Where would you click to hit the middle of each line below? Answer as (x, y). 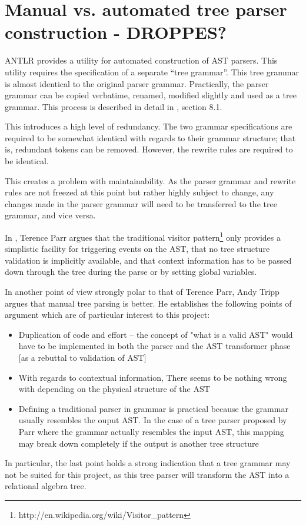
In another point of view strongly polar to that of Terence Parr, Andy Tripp (142, 292)
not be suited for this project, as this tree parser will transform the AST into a (147, 474)
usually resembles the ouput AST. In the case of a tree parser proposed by (153, 420)
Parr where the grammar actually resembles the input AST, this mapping (151, 431)
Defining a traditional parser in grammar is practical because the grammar (153, 408)
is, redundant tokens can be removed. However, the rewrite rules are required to (149, 149)
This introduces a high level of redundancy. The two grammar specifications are (149, 126)
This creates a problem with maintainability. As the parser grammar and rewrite (150, 180)
